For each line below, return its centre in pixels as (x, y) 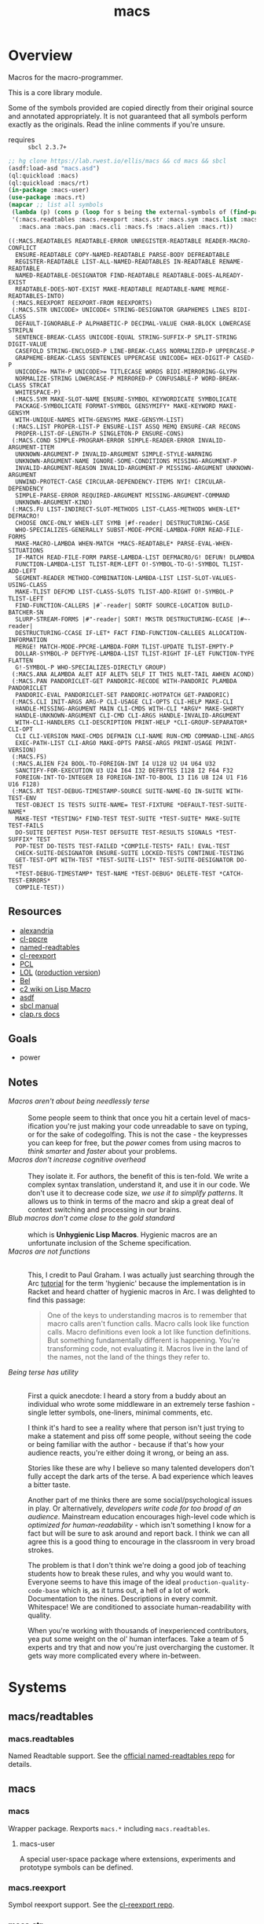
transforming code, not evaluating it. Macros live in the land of (148, 1349)
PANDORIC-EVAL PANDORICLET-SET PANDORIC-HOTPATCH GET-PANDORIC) (123, 695)
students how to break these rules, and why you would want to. (130, 1573)
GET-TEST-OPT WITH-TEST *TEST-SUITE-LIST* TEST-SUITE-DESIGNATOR (125, 860)
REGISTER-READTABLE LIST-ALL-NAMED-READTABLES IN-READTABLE (115, 262)
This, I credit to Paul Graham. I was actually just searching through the (141, 1275)
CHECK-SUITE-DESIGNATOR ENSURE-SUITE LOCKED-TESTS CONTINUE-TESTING (130, 853)
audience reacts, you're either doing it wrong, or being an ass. (128, 1453)
